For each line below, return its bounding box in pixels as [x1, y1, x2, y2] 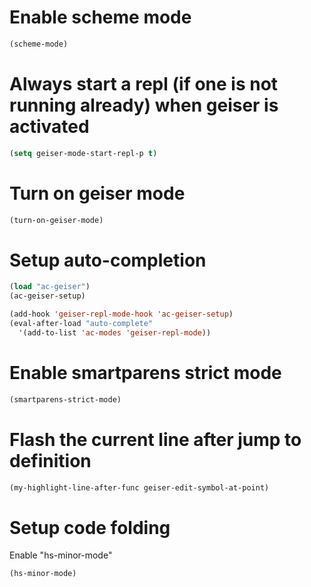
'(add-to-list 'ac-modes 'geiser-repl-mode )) [18, 327, 212, 338]
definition [9, 449, 92, 472]
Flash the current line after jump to [9, 428, 302, 451]
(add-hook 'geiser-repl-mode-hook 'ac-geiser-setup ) [9, 309, 234, 320]
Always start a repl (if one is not [9, 73, 279, 95]
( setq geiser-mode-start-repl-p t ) [9, 148, 158, 158]
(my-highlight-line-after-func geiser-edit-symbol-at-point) [9, 482, 270, 493]
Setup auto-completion [9, 249, 207, 271]
